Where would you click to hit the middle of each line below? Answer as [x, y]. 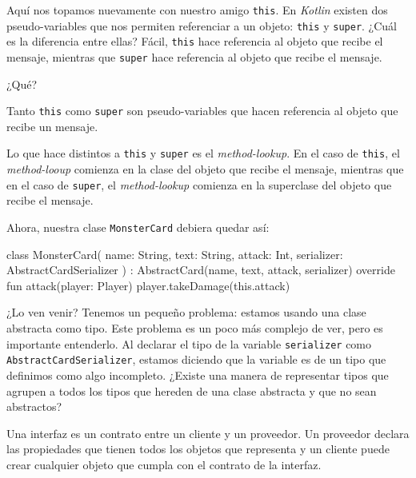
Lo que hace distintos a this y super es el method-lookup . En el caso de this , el [203, 153]
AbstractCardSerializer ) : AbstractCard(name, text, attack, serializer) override [201, 270]
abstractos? [34, 406]
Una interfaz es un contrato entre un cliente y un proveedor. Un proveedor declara [208, 433]
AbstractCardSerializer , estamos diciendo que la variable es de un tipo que [196, 359]
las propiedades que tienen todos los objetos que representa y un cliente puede [198, 449]
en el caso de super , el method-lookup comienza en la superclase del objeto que [199, 184]
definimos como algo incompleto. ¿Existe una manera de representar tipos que [198, 374]
